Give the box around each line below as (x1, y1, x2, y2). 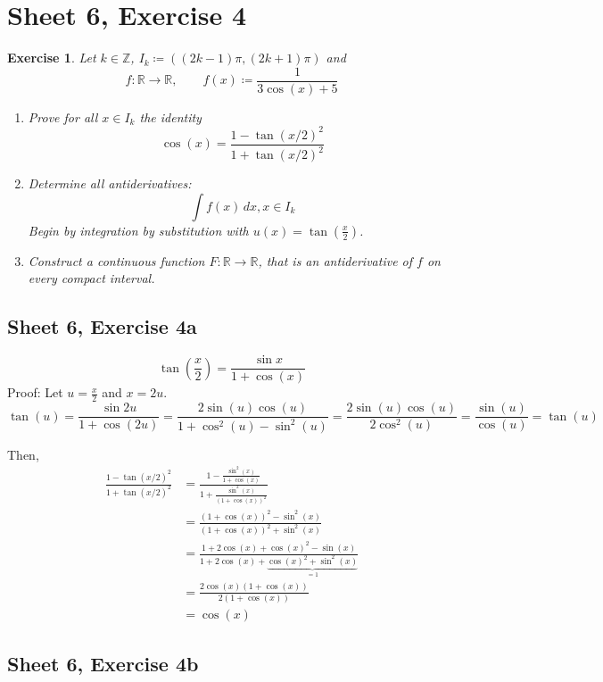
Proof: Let (7, 383, 63, 402)
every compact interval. (28, 269, 155, 287)
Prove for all (28, 107, 98, 126)
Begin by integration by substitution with (28, 220, 249, 239)
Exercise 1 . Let (7, 48, 96, 67)
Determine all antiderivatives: (28, 174, 192, 193)
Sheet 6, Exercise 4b (7, 650, 199, 678)
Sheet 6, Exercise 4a (7, 312, 197, 340)
